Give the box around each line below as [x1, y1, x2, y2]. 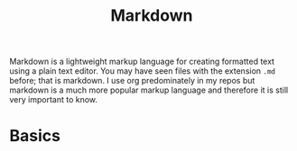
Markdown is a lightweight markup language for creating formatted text [9, 56, 275, 67]
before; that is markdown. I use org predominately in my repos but [9, 75, 255, 86]
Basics [9, 126, 61, 147]
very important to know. [9, 94, 97, 105]
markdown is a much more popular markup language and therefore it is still [9, 84, 289, 95]
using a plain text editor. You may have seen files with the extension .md [9, 66, 276, 76]
